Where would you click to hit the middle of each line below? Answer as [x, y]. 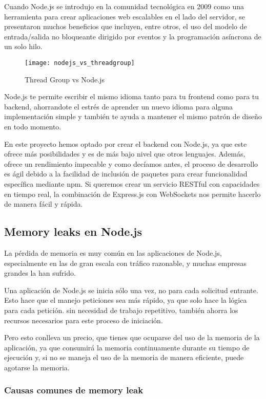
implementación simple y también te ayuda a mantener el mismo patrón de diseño [133, 116]
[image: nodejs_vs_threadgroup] [80, 63]
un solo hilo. [23, 46]
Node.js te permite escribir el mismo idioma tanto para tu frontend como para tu [132, 96]
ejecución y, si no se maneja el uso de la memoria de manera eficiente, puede [124, 357]
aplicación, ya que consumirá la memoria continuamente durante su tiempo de [127, 347]
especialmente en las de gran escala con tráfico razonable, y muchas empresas [126, 263]
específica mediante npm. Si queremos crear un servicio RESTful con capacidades [132, 183]
